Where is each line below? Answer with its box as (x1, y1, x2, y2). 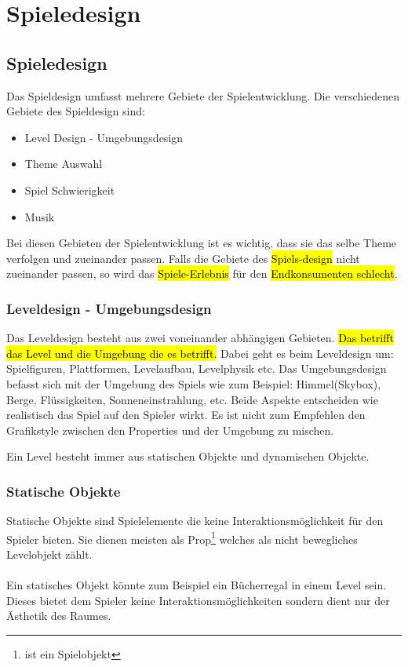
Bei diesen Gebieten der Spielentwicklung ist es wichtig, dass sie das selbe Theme (6, 235, 397, 251)
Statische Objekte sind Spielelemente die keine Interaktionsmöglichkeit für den (6, 512, 384, 529)
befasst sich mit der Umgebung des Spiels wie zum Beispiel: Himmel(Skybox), (6, 375, 381, 392)
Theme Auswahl (24, 155, 103, 172)
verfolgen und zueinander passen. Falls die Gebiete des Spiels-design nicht (6, 250, 360, 266)
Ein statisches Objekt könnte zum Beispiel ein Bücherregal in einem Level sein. (6, 577, 387, 593)
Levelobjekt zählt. (6, 545, 93, 562)
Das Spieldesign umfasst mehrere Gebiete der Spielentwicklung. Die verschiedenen (6, 87, 400, 104)
